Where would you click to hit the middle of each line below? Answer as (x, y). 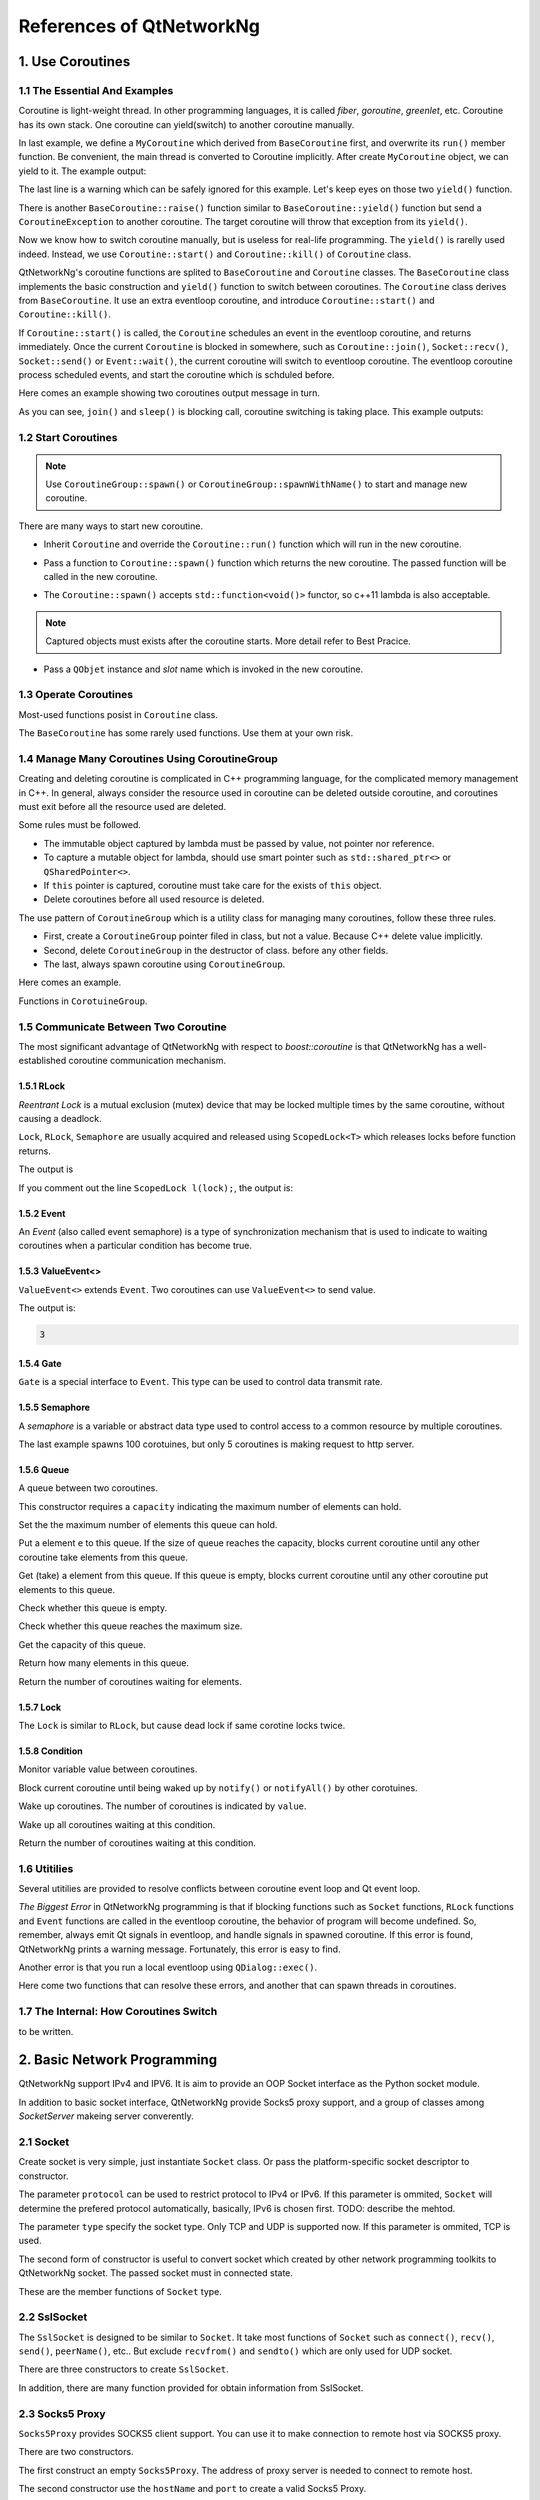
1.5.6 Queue (44, 1469)
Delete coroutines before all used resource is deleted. (154, 899)
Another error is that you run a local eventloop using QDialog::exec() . (168, 1967)
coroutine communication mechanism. (147, 1061)
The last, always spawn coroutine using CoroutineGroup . (164, 964)
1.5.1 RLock (41, 1086)
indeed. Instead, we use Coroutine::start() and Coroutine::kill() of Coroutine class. (215, 254)
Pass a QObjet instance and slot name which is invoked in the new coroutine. (203, 669)
